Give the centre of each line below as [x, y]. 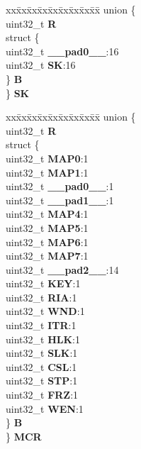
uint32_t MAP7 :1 [47, 256]
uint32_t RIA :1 [41, 297]
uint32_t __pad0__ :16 [62, 51]
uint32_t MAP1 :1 [47, 172]
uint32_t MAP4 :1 [47, 214]
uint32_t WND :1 [45, 311]
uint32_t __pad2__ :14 [62, 269]
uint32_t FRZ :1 [42, 395]
